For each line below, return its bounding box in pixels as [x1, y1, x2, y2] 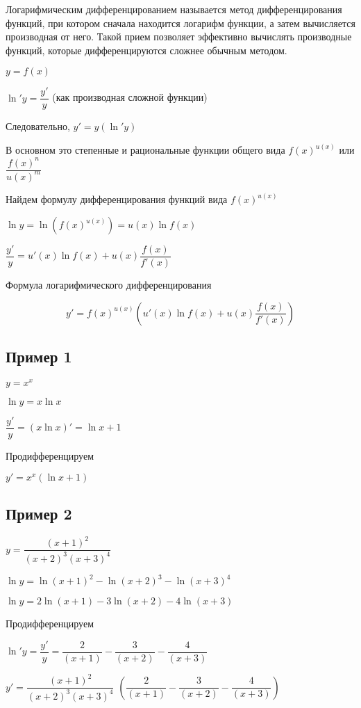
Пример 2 [6, 502, 72, 524]
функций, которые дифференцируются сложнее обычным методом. [6, 42, 287, 57]
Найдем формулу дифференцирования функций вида [6, 192, 228, 207]
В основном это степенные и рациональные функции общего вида [6, 143, 285, 157]
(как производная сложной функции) [52, 90, 208, 104]
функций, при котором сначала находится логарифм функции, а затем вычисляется [6, 15, 355, 30]
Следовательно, [6, 119, 70, 134]
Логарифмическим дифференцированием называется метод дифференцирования [6, 2, 342, 16]
